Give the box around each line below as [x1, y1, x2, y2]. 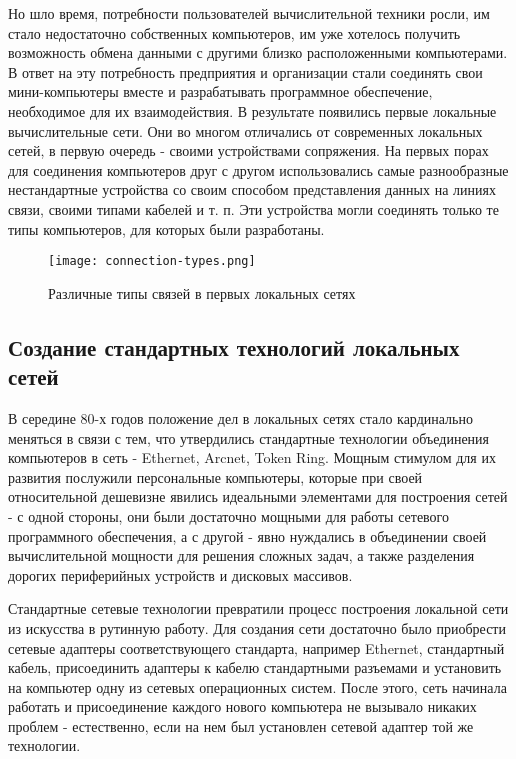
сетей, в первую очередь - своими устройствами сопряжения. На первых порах [8, 140, 489, 161]
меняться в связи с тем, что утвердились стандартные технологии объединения [8, 427, 490, 448]
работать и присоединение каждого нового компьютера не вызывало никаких [8, 696, 477, 717]
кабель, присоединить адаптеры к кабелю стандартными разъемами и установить [8, 657, 502, 678]
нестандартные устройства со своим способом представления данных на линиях [8, 179, 496, 200]
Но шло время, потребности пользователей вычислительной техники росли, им [8, 3, 490, 23]
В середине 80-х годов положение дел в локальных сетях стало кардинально [8, 407, 473, 428]
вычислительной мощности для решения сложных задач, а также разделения [8, 545, 475, 566]
